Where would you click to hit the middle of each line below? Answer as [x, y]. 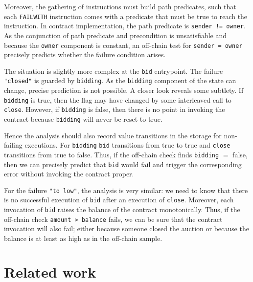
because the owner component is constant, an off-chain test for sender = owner [123, 45]
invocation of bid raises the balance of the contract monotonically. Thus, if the [122, 209]
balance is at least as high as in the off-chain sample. [83, 238]
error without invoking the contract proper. [69, 174]
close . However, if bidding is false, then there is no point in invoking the [115, 109]
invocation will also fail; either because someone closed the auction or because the [126, 228]
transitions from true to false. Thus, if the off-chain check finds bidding [112, 154]
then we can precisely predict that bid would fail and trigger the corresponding [123, 164]
